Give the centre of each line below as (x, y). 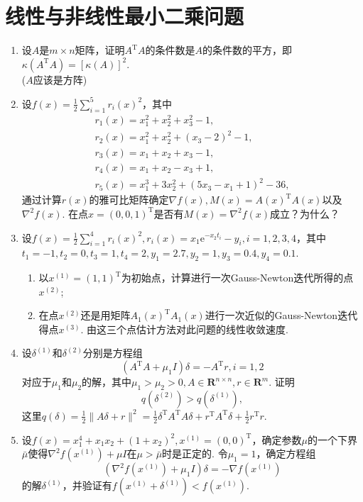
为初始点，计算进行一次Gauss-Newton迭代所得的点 (237, 278)
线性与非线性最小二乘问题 (125, 16)
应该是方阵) (60, 79)
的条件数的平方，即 (247, 50)
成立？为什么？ (305, 213)
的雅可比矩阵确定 (129, 200)
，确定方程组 (286, 453)
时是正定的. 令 (195, 453)
